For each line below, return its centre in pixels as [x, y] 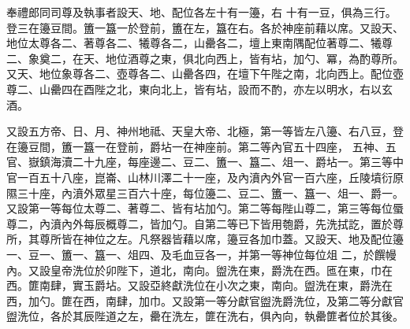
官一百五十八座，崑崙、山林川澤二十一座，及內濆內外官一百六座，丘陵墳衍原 [205, 177]
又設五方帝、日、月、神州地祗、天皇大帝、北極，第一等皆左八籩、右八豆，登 [205, 131]
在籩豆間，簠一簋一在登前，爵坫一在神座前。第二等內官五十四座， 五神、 [196, 146]
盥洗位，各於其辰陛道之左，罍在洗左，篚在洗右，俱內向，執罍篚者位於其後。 [205, 316]
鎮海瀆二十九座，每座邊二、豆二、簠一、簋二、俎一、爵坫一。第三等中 [221, 162]
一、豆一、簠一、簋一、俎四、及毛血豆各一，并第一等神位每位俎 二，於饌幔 [201, 254]
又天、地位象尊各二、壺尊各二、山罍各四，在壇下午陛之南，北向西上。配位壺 [205, 74]
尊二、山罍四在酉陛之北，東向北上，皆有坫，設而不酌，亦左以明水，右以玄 [199, 89]
